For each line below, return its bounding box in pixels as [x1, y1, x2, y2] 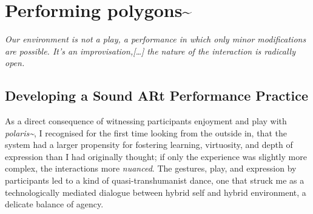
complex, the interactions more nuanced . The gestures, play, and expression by [5, 162, 297, 175]
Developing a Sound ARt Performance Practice [5, 86, 309, 105]
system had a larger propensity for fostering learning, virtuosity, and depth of [5, 138, 293, 151]
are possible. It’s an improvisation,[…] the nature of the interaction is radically [5, 44, 295, 57]
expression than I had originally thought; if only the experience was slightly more [5, 150, 307, 162]
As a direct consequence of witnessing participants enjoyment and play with [5, 115, 287, 127]
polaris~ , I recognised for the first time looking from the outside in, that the [5, 126, 287, 139]
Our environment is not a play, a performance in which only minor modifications [5, 33, 306, 45]
